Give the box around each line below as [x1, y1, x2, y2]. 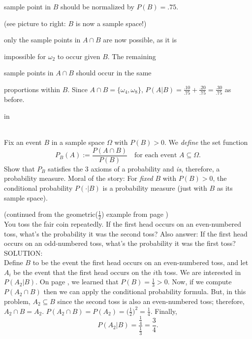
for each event [134, 152, 177, 159]
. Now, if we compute [167, 276, 232, 287]
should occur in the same [76, 68, 152, 78]
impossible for [4, 51, 46, 61]
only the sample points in [4, 34, 81, 45]
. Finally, [150, 305, 177, 316]
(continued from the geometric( [4, 209, 98, 219]
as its [217, 182, 233, 193]
